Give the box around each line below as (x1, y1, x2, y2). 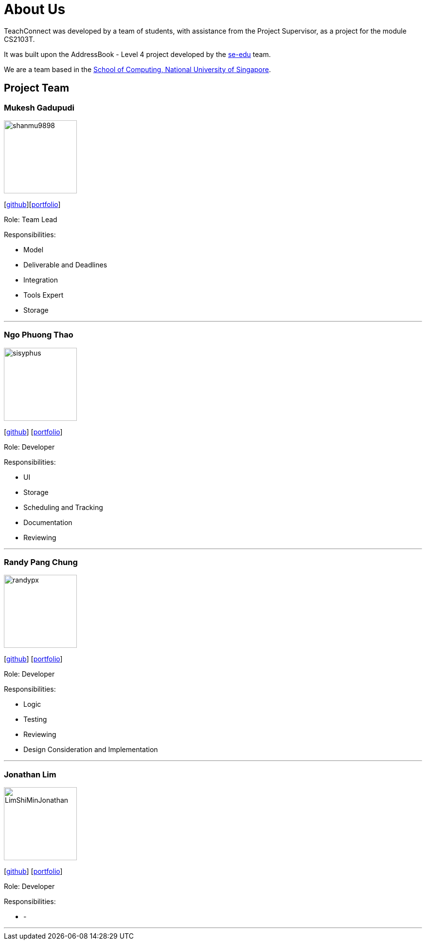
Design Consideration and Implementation (23, 745, 158, 754)
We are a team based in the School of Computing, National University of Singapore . (4, 65, 271, 74)
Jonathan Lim (4, 769, 56, 779)
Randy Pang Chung (4, 557, 78, 567)
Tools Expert (23, 290, 64, 299)
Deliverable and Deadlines (23, 260, 107, 269)
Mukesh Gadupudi (4, 102, 75, 113)
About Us (4, 1, 66, 18)
